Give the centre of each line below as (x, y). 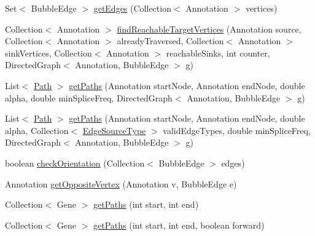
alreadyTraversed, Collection (170, 41)
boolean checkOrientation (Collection (75, 163)
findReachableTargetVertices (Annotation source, (209, 29)
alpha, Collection (37, 130)
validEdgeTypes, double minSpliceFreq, (237, 130)
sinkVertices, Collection (49, 53)
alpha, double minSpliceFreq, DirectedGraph (89, 97)
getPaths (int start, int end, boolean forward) (179, 225)
